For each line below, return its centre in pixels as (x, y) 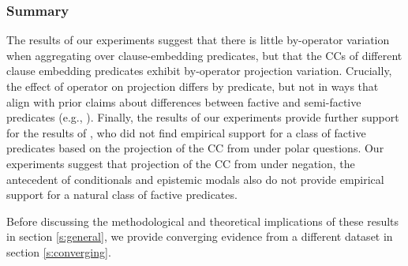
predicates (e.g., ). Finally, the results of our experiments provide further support (203, 117)
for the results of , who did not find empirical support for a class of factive (186, 132)
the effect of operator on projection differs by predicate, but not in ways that (193, 86)
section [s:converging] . (59, 251)
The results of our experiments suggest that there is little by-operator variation (198, 40)
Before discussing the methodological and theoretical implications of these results (203, 221)
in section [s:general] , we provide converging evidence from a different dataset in (200, 236)
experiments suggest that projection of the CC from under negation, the (181, 163)
